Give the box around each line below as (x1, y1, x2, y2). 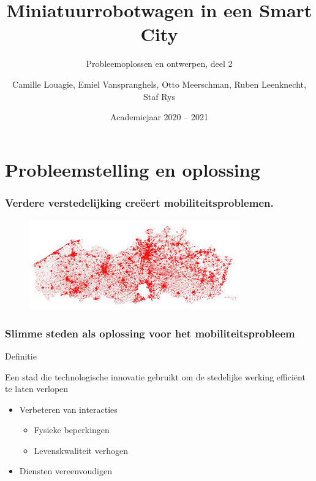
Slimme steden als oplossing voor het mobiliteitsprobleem (5, 325, 295, 341)
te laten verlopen (5, 382, 69, 395)
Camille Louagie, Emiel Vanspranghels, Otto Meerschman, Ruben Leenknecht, (12, 77, 306, 90)
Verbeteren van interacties (19, 402, 118, 415)
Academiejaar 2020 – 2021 (110, 110, 208, 123)
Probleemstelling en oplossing (5, 156, 260, 182)
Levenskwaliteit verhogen (34, 444, 129, 456)
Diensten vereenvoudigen (19, 464, 112, 477)
